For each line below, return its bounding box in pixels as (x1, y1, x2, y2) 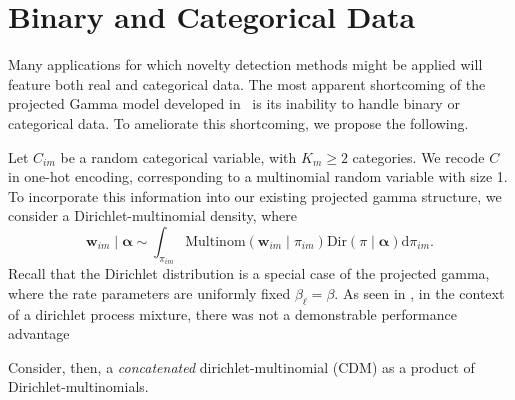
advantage (8, 323, 70, 344)
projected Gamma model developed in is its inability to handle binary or (8, 93, 460, 114)
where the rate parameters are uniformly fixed (8, 282, 291, 303)
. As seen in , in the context (334, 282, 505, 303)
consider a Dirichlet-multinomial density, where (8, 205, 298, 226)
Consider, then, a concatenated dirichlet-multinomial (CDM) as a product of (8, 356, 475, 377)
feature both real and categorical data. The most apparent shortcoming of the (8, 73, 486, 94)
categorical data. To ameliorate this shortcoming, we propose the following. (8, 112, 469, 133)
